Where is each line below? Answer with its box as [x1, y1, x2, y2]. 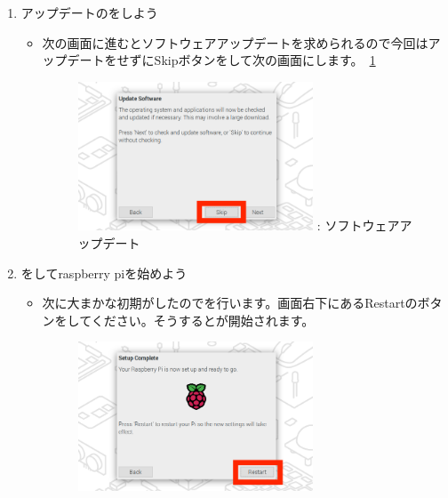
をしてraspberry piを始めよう [20, 263, 188, 282]
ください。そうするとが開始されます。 [91, 310, 315, 329]
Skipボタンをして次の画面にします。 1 [154, 51, 376, 69]
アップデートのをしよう [20, 4, 158, 21]
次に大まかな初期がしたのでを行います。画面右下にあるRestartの [42, 293, 418, 312]
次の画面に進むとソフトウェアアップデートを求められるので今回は [42, 33, 428, 52]
